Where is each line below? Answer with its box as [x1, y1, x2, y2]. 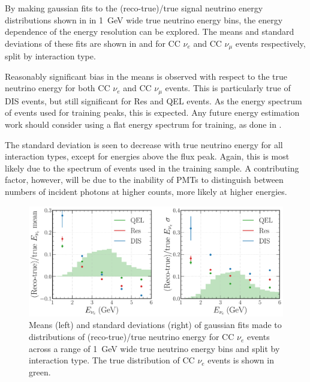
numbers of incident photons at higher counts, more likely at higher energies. [5, 185, 287, 198]
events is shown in [207, 354, 274, 366]
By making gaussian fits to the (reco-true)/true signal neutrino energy [5, 2, 263, 14]
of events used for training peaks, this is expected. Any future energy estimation [5, 106, 300, 119]
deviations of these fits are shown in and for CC [5, 37, 180, 49]
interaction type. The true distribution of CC [29, 354, 195, 366]
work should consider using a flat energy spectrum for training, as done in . [5, 118, 282, 131]
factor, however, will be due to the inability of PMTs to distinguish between [5, 173, 284, 186]
